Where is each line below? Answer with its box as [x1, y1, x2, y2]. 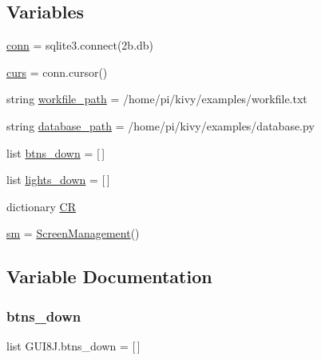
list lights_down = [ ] [6, 171, 110, 188]
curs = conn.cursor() [6, 63, 108, 80]
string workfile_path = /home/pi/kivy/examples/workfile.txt [6, 90, 307, 107]
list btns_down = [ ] [6, 144, 105, 161]
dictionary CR [6, 198, 76, 214]
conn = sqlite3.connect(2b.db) [6, 37, 154, 54]
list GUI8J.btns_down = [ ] [6, 337, 141, 354]
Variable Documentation [6, 264, 212, 289]
